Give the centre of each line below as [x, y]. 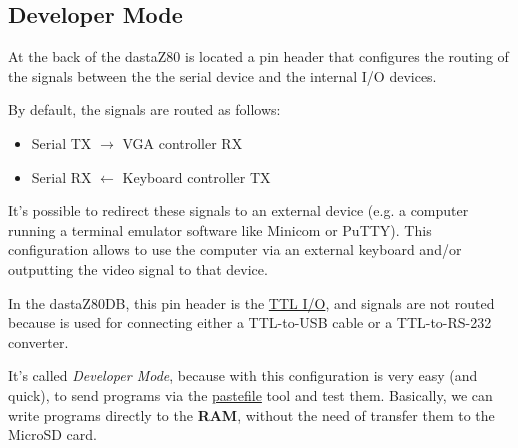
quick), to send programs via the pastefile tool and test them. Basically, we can [250, 394]
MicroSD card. [52, 434]
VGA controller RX [182, 142]
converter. [38, 341]
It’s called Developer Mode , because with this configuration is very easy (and [243, 375]
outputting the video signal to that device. [138, 268]
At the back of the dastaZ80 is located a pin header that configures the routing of [258, 56]
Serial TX [61, 142]
